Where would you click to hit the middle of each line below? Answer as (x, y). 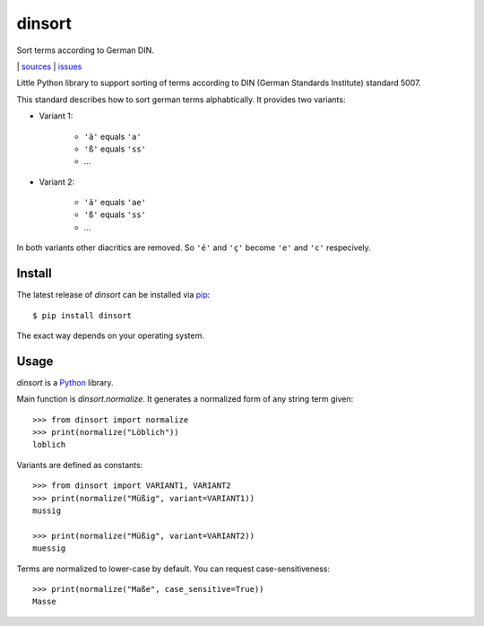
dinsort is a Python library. (65, 382)
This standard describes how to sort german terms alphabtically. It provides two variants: (181, 100)
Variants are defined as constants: (80, 465)
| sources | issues (49, 66)
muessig (49, 548)
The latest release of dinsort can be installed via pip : (113, 295)
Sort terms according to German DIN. (85, 50)
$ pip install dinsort (82, 315)
